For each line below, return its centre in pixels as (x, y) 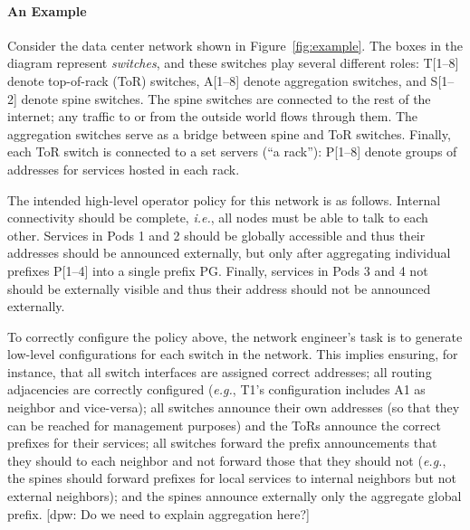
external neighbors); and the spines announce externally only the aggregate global (235, 496)
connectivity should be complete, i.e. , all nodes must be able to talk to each (218, 218)
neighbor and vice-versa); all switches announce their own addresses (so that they (234, 407)
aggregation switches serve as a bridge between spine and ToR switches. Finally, (229, 133)
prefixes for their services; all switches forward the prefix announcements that (222, 443)
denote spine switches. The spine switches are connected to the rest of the (226, 98)
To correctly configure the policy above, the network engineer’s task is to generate (235, 336)
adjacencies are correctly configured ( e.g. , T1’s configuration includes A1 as (216, 389)
